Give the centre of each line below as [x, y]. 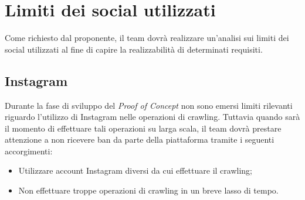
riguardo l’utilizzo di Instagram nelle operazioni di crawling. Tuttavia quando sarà [152, 117]
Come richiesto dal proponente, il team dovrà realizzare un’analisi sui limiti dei [147, 38]
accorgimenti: [29, 151]
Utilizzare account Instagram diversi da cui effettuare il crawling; [135, 170]
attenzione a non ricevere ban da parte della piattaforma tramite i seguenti [140, 139]
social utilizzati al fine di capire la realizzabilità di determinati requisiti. [134, 49]
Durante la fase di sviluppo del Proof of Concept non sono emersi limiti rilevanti [149, 105]
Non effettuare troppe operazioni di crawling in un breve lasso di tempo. [148, 190]
